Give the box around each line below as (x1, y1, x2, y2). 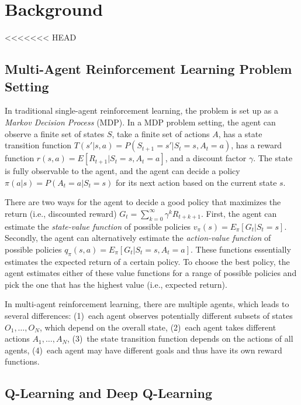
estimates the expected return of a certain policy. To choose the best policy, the (5, 255, 290, 267)
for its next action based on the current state (116, 176, 277, 188)
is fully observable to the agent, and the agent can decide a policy (5, 165, 240, 177)
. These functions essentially (191, 243, 291, 255)
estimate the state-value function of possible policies (5, 220, 191, 232)
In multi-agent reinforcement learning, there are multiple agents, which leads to (5, 298, 289, 310)
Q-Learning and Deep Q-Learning (5, 384, 212, 402)
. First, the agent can (200, 207, 277, 219)
